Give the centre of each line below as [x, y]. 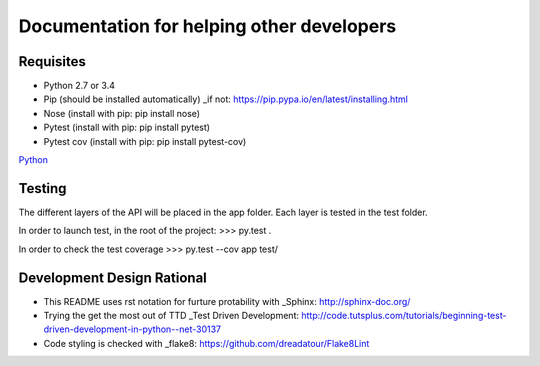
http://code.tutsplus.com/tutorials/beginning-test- [404, 315]
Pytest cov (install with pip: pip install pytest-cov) [145, 141]
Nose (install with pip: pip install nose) [121, 113]
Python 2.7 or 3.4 [79, 86]
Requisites [52, 61]
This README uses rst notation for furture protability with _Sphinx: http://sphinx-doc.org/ [227, 301]
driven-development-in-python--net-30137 [132, 329]
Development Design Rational [112, 277]
